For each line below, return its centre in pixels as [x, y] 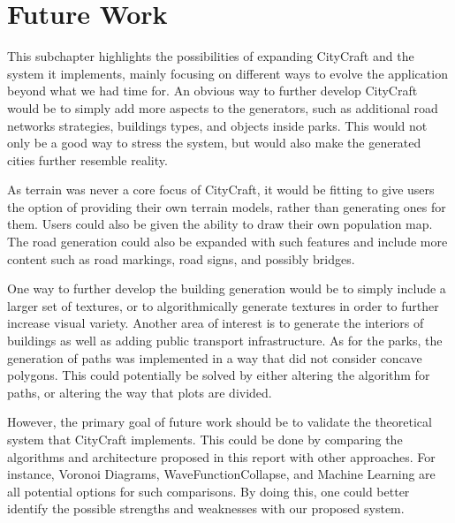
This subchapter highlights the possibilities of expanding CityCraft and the [211, 56]
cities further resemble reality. [87, 159]
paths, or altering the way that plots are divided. [140, 392]
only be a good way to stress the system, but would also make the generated [214, 143]
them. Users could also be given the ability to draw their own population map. [220, 224]
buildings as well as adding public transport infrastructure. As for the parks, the [225, 341]
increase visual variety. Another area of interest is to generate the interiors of [216, 323]
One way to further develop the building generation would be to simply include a [227, 288]
